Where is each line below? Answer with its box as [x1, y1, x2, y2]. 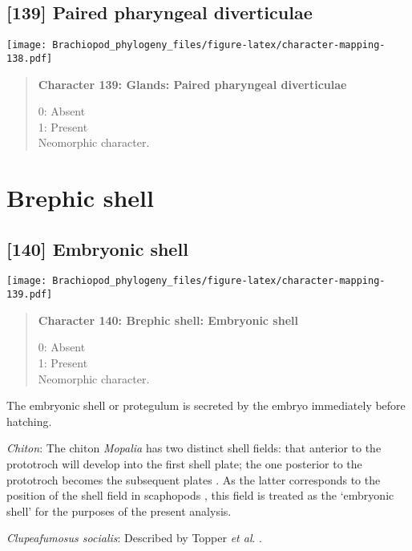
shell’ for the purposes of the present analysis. [6, 502, 232, 519]
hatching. [6, 412, 52, 429]
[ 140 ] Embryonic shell [6, 236, 188, 261]
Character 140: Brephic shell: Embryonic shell [38, 311, 298, 328]
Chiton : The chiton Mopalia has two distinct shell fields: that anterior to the [6, 440, 382, 456]
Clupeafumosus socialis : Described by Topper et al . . [6, 529, 262, 546]
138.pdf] [6, 52, 53, 64]
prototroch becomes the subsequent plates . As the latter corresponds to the [6, 471, 381, 488]
